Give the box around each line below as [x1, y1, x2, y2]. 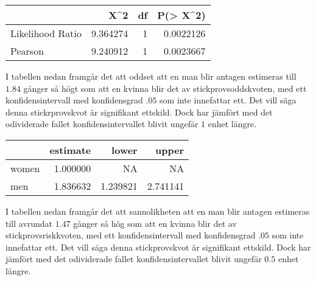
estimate [49, 142, 91, 157]
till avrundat [5, 217, 53, 229]
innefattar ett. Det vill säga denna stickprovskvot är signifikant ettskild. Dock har [5, 240, 311, 253]
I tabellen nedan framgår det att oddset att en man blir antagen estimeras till [5, 70, 297, 82]
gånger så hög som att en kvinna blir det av [73, 217, 237, 229]
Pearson [10, 44, 44, 58]
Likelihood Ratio [10, 26, 82, 40]
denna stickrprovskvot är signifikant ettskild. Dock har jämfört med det [5, 105, 273, 118]
